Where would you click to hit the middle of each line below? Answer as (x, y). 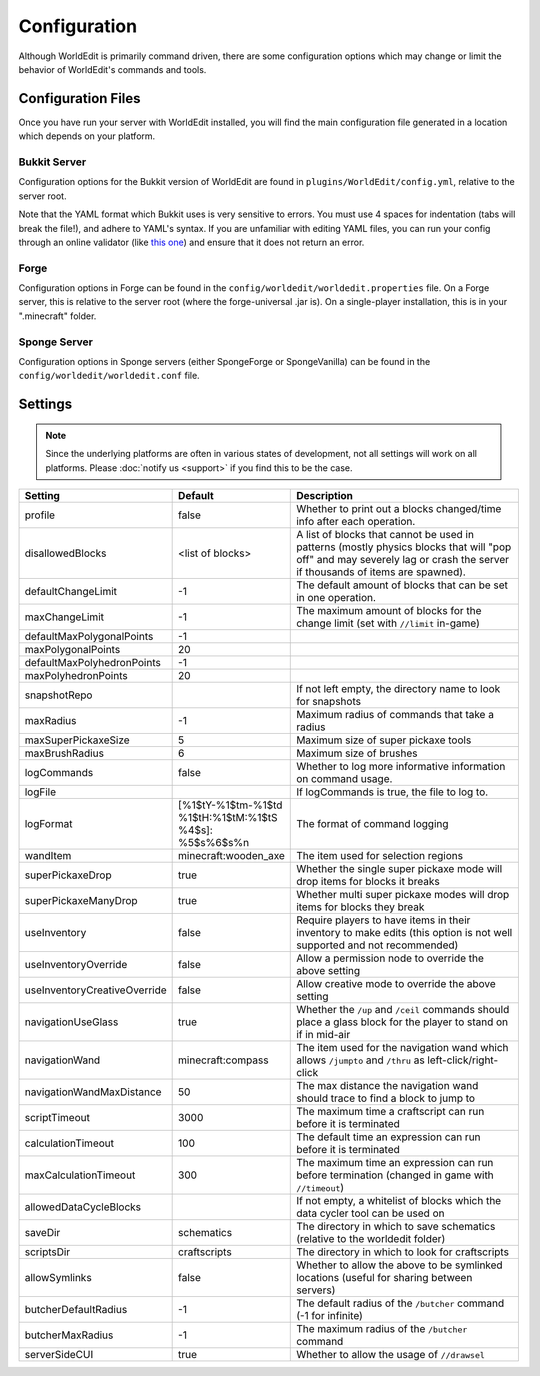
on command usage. (344, 778)
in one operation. (336, 597)
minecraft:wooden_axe (231, 855)
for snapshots (329, 701)
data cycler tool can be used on (370, 1213)
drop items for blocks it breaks (368, 881)
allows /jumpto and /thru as (360, 1060)
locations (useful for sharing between (384, 1277)
